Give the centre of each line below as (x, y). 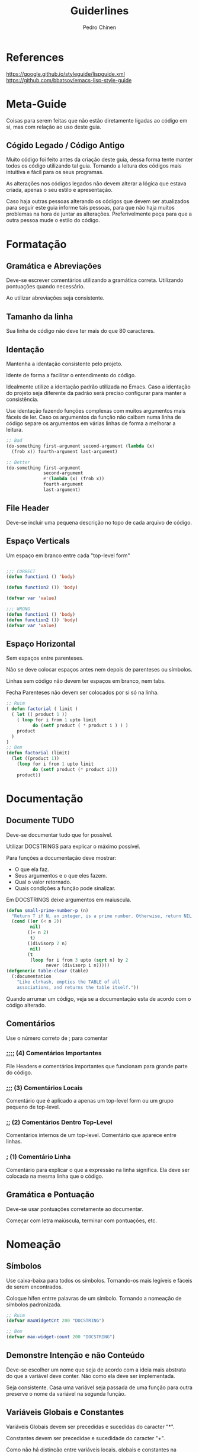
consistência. (22, 399)
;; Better (18, 462)
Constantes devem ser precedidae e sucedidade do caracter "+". (86, 1438)
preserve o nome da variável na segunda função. (66, 1393)
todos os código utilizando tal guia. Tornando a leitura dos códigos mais (94, 166)
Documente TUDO (40, 820)
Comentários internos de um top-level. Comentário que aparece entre (91, 1135)
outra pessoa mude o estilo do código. (53, 220)
